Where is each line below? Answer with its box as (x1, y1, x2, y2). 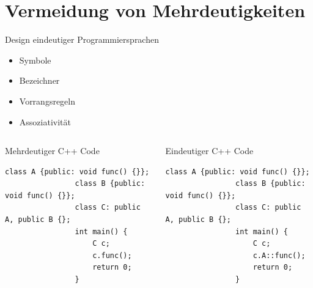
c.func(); (92, 251, 132, 260)
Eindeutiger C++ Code (165, 144, 254, 157)
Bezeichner (19, 74, 60, 87)
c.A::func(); (252, 251, 306, 260)
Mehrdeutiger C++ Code (5, 144, 100, 157)
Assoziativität (19, 115, 71, 128)
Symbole (19, 53, 51, 66)
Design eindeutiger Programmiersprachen (5, 33, 159, 46)
